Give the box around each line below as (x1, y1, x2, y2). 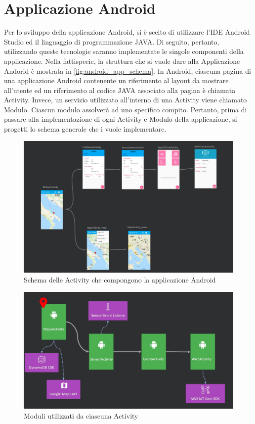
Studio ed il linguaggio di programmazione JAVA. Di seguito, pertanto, (4, 36, 219, 47)
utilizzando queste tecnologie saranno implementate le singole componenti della (4, 46, 244, 56)
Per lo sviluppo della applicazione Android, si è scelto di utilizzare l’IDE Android (4, 27, 250, 37)
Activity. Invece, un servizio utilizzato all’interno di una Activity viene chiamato (4, 94, 247, 105)
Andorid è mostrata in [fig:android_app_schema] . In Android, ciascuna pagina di (4, 65, 251, 76)
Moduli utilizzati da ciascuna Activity (24, 410, 138, 421)
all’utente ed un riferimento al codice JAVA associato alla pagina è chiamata (4, 85, 236, 95)
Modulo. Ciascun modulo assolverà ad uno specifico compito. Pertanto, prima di (4, 104, 247, 114)
